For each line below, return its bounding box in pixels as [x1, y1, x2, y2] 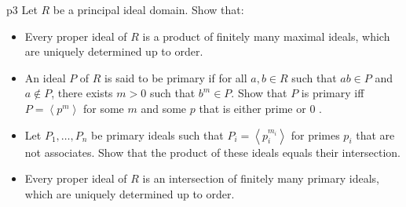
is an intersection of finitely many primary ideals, [142, 170, 379, 187]
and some [141, 100, 187, 116]
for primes [291, 126, 340, 143]
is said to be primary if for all [104, 69, 247, 85]
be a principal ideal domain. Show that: [53, 2, 244, 17]
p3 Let [6, 2, 38, 17]
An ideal [24, 69, 66, 85]
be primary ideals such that [91, 126, 224, 143]
